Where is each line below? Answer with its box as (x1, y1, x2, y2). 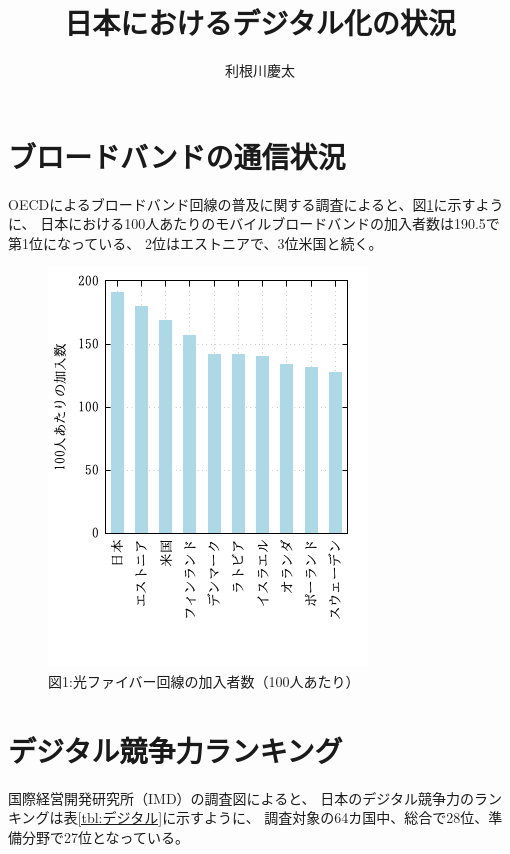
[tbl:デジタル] (77, 807, 163, 828)
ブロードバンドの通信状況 (8, 135, 346, 176)
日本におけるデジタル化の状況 (64, 2, 456, 43)
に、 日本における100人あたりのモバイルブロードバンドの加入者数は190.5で (8, 213, 500, 234)
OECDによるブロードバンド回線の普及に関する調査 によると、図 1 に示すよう (8, 193, 504, 214)
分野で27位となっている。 (21, 826, 189, 847)
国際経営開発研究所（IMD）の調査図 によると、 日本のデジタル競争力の (8, 787, 474, 808)
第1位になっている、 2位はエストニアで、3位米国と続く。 (8, 232, 383, 253)
